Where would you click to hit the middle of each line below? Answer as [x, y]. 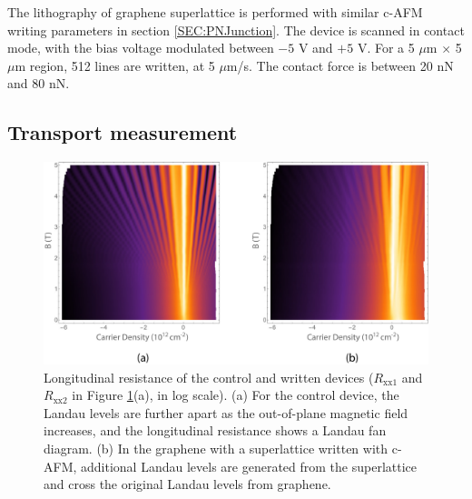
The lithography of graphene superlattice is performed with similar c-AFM [215, 12]
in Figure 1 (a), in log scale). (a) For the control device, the [236, 395]
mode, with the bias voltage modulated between [141, 48]
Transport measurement [123, 132]
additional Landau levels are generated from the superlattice [249, 466]
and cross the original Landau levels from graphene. [187, 484]
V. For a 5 [386, 48]
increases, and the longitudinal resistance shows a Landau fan [215, 430]
